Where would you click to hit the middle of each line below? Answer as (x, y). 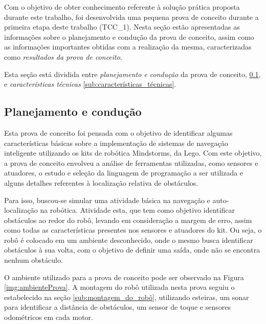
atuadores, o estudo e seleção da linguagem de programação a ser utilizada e (124, 173)
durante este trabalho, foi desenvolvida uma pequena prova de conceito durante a (131, 17)
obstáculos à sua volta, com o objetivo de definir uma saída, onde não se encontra (132, 250)
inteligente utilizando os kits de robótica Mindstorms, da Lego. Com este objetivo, (133, 153)
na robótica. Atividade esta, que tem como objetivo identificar (137, 210)
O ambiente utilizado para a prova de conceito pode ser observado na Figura (124, 277)
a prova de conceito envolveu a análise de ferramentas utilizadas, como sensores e (131, 163)
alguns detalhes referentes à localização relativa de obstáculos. (101, 182)
